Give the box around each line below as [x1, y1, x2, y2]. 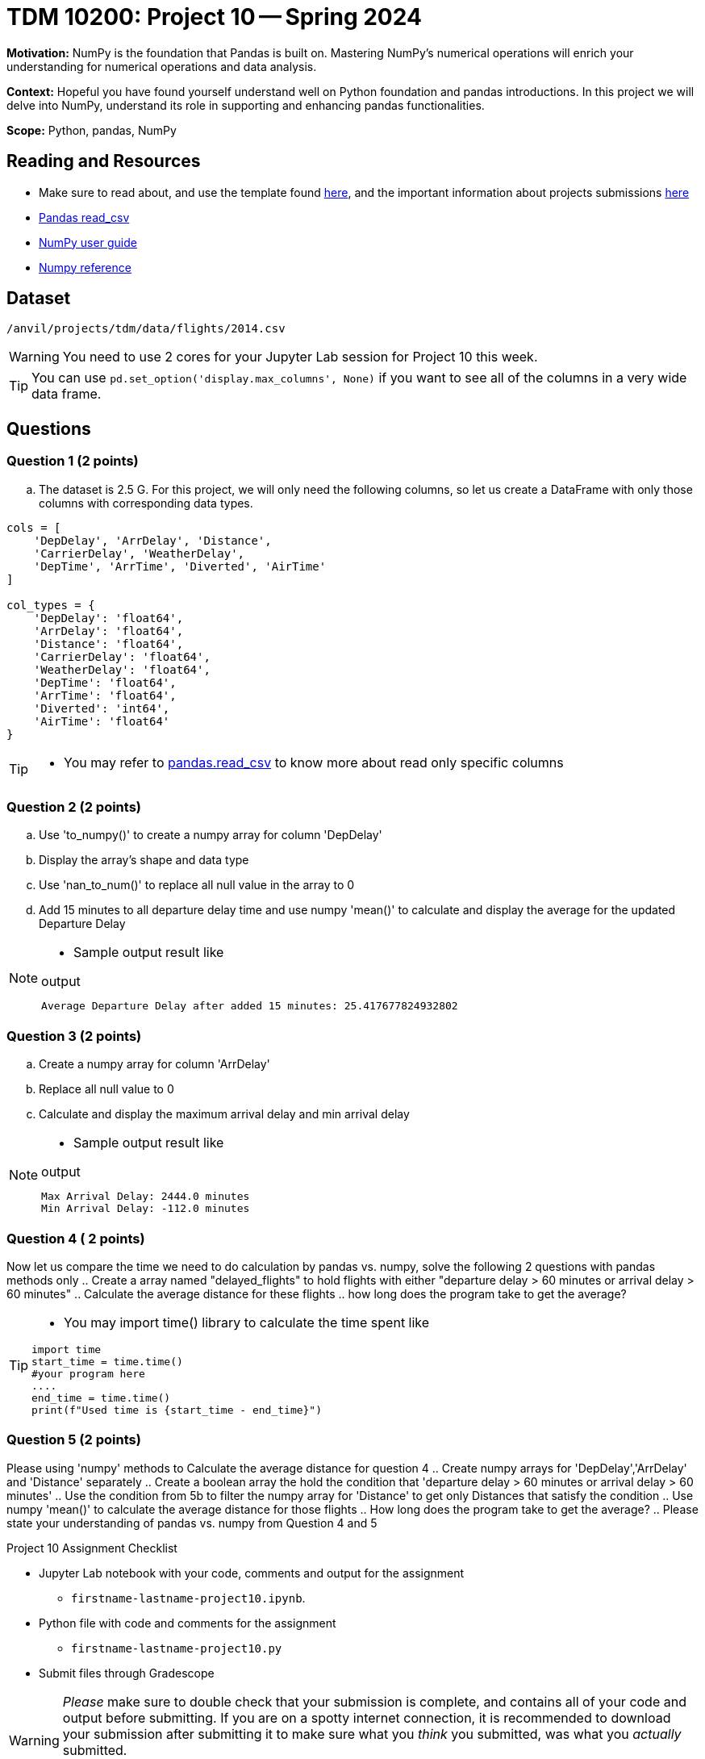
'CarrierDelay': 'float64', [33, 650, 211, 663]
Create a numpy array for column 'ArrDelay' [39, 1057, 270, 1072]
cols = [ [6, 520, 61, 534]
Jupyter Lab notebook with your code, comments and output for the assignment [39, 1565, 465, 1580]
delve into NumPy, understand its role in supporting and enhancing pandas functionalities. [6, 98, 485, 112]
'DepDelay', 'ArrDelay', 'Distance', [33, 533, 272, 547]
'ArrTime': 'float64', [33, 688, 177, 702]
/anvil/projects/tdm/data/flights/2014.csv [6, 322, 286, 336]
